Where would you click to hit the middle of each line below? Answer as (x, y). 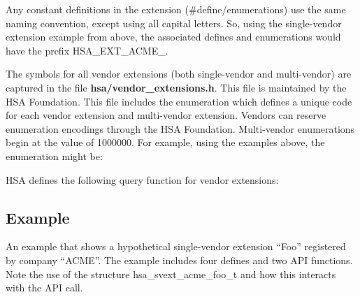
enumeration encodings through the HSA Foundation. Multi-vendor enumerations (180, 128)
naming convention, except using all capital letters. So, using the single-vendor (174, 23)
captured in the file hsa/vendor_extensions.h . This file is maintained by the (176, 87)
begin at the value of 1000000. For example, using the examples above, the (165, 142)
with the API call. (44, 288)
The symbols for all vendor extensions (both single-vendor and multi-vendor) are (179, 74)
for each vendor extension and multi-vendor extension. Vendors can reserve (166, 115)
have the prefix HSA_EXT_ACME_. (87, 50)
